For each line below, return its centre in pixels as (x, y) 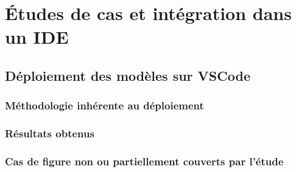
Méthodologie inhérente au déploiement (104, 105)
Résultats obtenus (50, 133)
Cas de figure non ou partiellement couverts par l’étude (144, 161)
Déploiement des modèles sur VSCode (128, 75)
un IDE (37, 37)
